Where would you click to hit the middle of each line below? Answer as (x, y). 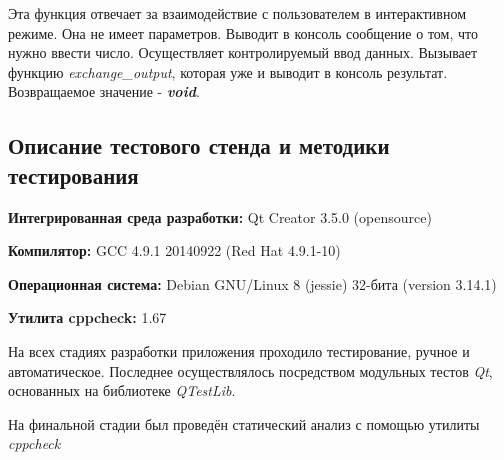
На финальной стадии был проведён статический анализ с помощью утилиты (244, 423)
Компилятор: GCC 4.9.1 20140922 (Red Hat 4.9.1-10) (174, 250)
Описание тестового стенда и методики (199, 145)
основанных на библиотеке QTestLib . (122, 390)
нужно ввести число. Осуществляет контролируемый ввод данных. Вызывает (243, 52)
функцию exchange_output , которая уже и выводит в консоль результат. (228, 71)
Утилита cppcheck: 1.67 (87, 317)
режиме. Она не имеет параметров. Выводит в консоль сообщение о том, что (243, 32)
